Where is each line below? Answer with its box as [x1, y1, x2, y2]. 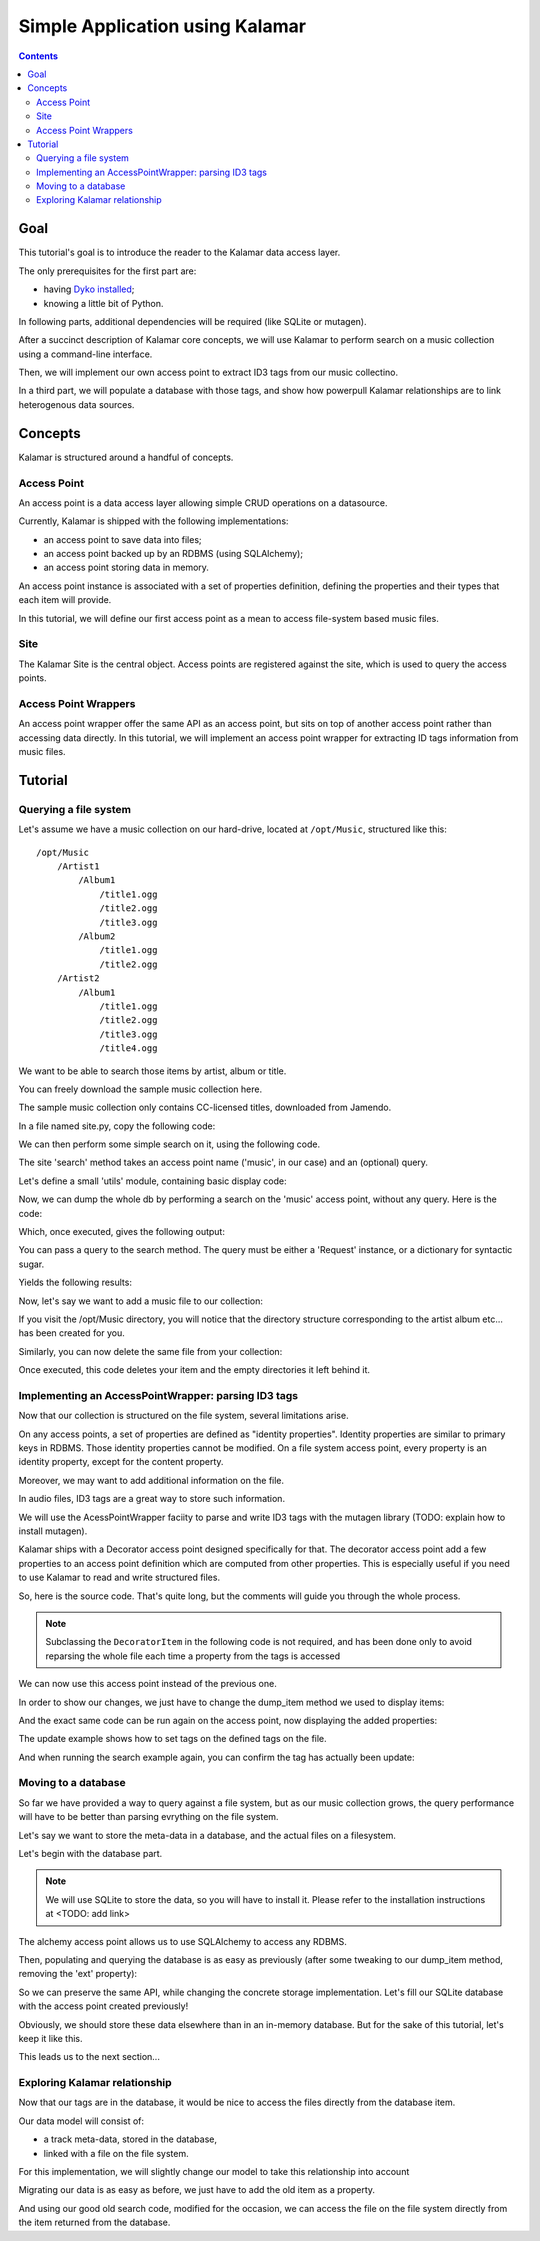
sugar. [18, 1258, 45, 1270]
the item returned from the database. [18, 2216, 171, 2229]
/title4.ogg [99, 1043, 158, 1054]
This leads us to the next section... [18, 2051, 160, 2063]
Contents [18, 50, 59, 62]
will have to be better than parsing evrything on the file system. [18, 1811, 279, 1823]
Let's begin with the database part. [18, 1848, 163, 1860]
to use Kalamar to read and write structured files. [18, 1571, 220, 1584]
